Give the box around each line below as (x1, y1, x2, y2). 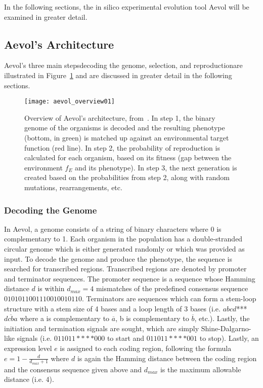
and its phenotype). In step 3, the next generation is (75, 162, 237, 172)
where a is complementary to (20, 313, 110, 324)
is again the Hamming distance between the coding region (77, 352, 257, 363)
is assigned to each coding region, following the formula (60, 342, 232, 353)
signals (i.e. (17, 333, 52, 343)
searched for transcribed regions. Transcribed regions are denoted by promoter (4, 263, 247, 274)
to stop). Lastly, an (199, 333, 259, 343)
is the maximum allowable (160, 364, 241, 374)
